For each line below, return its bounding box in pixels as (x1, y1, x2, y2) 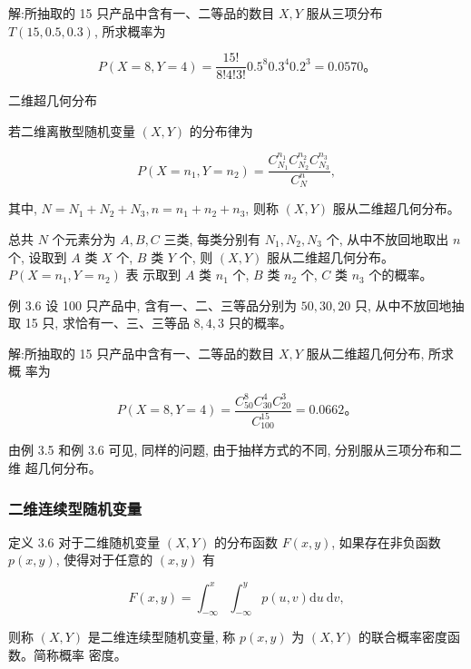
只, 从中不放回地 (354, 295, 452, 314)
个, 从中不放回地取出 (326, 229, 449, 248)
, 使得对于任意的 (55, 550, 153, 569)
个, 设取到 (8, 247, 67, 266)
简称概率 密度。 (33, 644, 127, 664)
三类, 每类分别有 (163, 229, 261, 248)
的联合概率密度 (358, 627, 448, 646)
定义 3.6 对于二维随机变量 (8, 532, 161, 551)
